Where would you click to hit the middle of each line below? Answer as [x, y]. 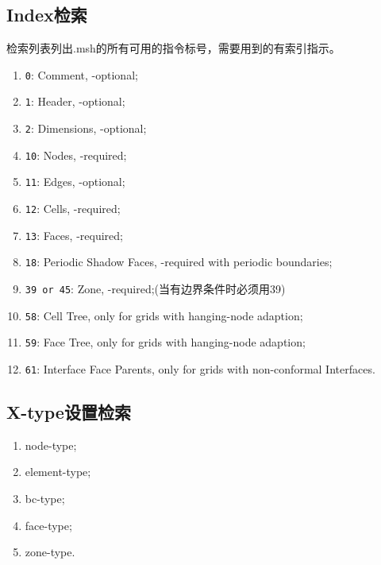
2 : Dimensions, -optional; [86, 128]
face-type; [48, 525]
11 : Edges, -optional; [75, 182]
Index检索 [47, 15]
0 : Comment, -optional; [81, 74]
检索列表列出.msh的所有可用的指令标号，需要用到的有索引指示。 [173, 48]
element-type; [58, 472]
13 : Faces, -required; [74, 235]
